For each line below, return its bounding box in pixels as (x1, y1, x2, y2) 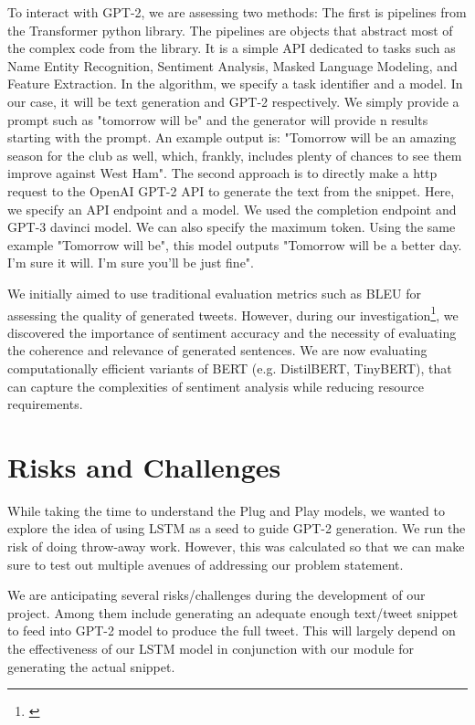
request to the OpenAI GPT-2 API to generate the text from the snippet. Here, (7, 181, 455, 200)
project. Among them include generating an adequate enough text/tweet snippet (7, 603, 459, 622)
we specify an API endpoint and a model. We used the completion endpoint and (7, 199, 457, 218)
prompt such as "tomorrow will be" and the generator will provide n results (7, 110, 428, 129)
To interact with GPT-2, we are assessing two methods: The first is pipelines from (7, 3, 467, 21)
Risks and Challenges (7, 447, 281, 485)
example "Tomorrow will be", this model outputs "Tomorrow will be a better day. (7, 235, 462, 254)
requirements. (7, 394, 83, 414)
